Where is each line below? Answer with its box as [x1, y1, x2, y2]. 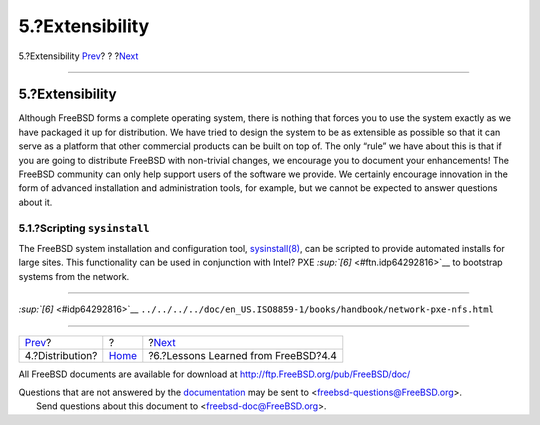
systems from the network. [18, 270, 130, 282]
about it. [18, 196, 53, 208]
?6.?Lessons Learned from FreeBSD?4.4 [148, 348, 337, 362]
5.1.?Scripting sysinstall [18, 221, 150, 235]
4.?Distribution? [24, 348, 98, 362]
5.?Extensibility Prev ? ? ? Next [18, 50, 139, 62]
